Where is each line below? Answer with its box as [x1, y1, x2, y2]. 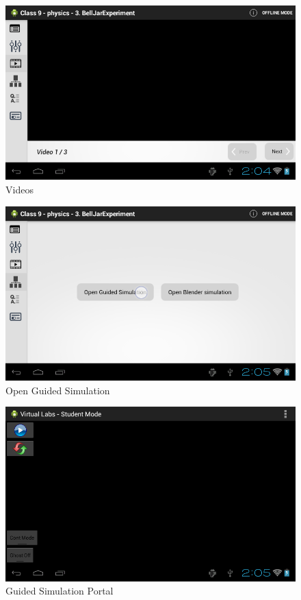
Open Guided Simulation [5, 383, 110, 397]
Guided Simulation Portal [5, 584, 114, 598]
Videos [5, 182, 34, 196]
